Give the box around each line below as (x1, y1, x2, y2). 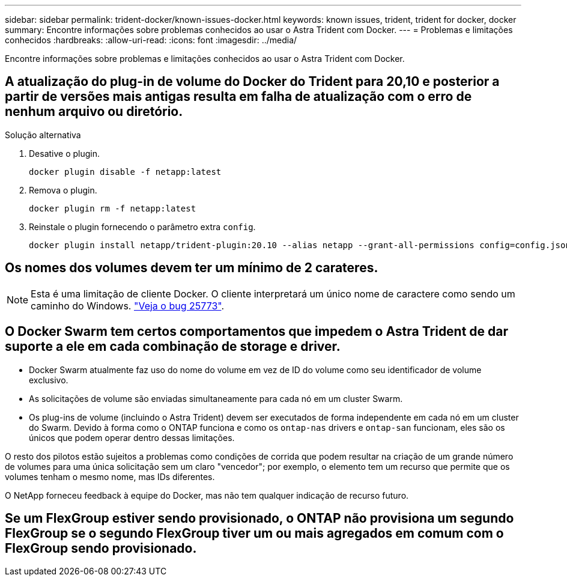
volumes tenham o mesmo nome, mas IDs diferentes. (5, 471, 215, 482)
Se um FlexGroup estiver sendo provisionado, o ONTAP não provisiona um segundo (5, 510, 514, 526)
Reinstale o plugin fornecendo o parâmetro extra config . (29, 221, 256, 232)
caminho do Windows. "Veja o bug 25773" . (31, 299, 225, 312)
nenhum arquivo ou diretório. (5, 104, 183, 120)
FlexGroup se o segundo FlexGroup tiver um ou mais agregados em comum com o (5, 525, 504, 541)
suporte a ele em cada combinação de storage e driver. (5, 339, 341, 354)
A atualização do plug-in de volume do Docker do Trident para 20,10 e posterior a (5, 74, 500, 90)
